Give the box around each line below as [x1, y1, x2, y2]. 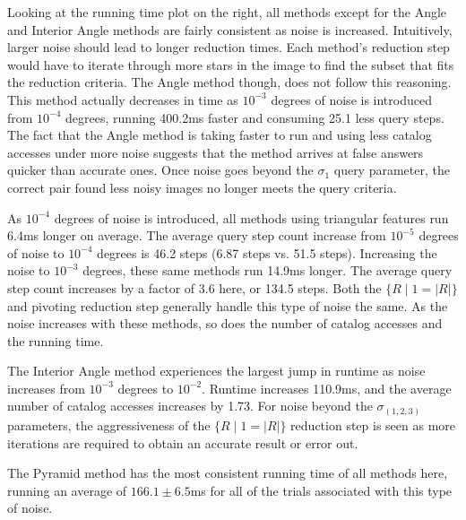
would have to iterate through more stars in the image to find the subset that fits [7, 55, 454, 74]
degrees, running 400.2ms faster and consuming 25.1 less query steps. [65, 108, 444, 126]
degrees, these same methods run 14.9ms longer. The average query [82, 261, 453, 280]
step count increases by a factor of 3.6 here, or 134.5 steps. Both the [7, 278, 382, 297]
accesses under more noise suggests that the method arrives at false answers [7, 143, 424, 161]
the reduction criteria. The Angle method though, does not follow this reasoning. [7, 73, 452, 91]
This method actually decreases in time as [7, 90, 238, 108]
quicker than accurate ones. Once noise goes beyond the [7, 160, 314, 179]
